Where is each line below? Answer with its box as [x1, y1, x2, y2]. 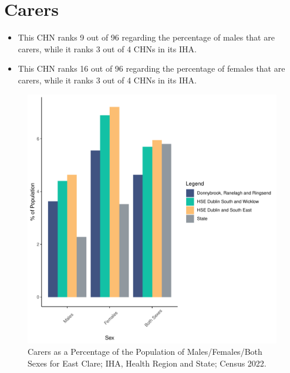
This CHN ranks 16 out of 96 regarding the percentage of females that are [18, 62, 285, 75]
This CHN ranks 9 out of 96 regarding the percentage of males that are [18, 31, 275, 43]
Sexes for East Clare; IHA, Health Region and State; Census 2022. [28, 357, 267, 369]
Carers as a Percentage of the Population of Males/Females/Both [28, 345, 262, 358]
